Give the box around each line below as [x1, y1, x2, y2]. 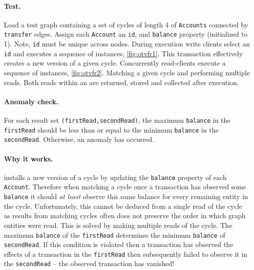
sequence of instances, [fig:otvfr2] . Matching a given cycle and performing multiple [4, 67, 250, 78]
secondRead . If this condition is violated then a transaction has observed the [4, 239, 233, 249]
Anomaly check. [4, 96, 59, 106]
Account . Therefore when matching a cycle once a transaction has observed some [4, 181, 246, 192]
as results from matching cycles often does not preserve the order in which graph [4, 210, 246, 221]
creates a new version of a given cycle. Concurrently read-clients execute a [4, 58, 226, 68]
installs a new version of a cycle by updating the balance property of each [4, 172, 227, 182]
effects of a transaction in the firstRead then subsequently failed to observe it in [4, 248, 248, 259]
